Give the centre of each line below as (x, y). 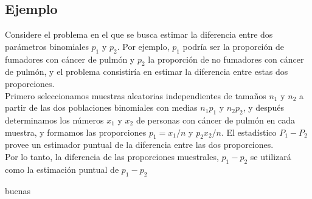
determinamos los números (54, 120)
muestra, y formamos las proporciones (76, 132)
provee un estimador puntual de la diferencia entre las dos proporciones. (139, 145)
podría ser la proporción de (233, 46)
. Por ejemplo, (143, 46)
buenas (18, 190)
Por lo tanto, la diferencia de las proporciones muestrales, (112, 156)
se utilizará (271, 156)
